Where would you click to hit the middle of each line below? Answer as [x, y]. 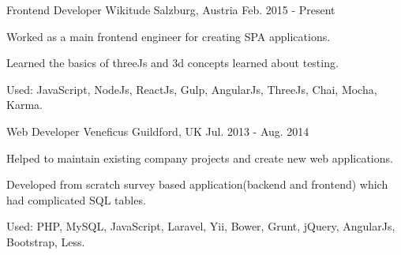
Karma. [24, 105]
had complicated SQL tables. [76, 199]
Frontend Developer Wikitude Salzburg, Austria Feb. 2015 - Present [171, 9]
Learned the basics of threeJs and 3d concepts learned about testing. [172, 63]
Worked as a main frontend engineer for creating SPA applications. [169, 36]
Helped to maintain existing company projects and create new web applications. [200, 157]
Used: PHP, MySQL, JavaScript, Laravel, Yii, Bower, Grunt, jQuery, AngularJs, [201, 226]
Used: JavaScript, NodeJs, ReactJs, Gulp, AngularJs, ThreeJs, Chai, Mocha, [192, 89]
